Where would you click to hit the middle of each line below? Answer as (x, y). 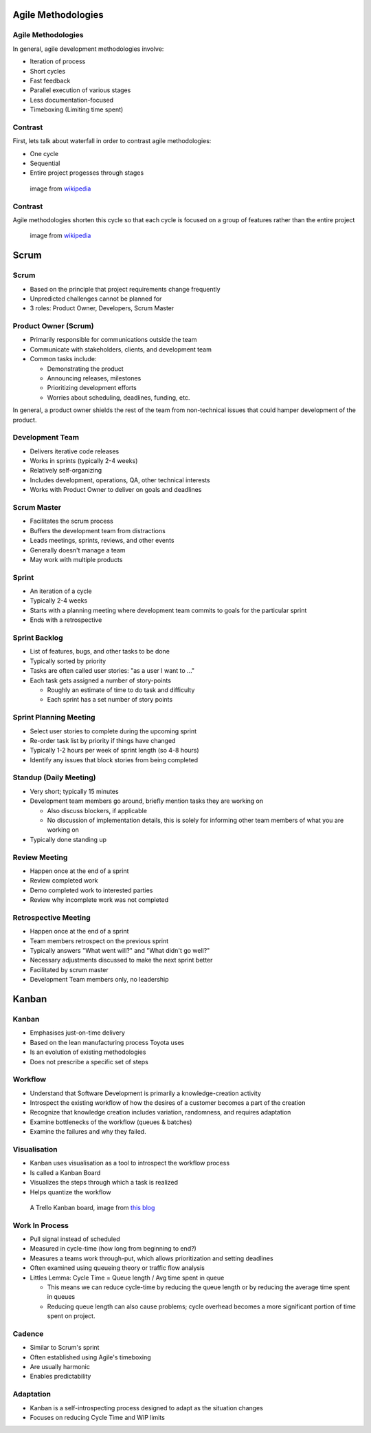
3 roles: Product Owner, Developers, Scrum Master (102, 308)
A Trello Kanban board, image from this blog (92, 1207)
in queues (61, 1297)
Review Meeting (40, 857)
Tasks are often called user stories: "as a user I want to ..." (112, 671)
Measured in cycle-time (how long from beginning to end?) (113, 1249)
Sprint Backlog (38, 638)
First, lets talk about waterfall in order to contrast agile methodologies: (112, 141)
